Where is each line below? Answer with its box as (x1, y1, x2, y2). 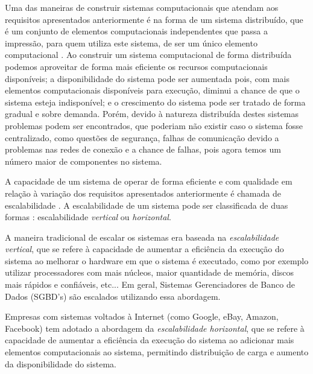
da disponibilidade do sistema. (5, 357, 116, 370)
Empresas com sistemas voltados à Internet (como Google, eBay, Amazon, (5, 310, 279, 323)
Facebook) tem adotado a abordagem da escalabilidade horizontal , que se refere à (5, 322, 305, 334)
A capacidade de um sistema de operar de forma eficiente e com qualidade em (5, 175, 292, 188)
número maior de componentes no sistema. (5, 154, 162, 167)
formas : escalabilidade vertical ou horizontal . (5, 211, 171, 223)
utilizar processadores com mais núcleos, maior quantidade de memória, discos (5, 266, 294, 279)
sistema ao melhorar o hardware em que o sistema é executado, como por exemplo (5, 254, 309, 267)
